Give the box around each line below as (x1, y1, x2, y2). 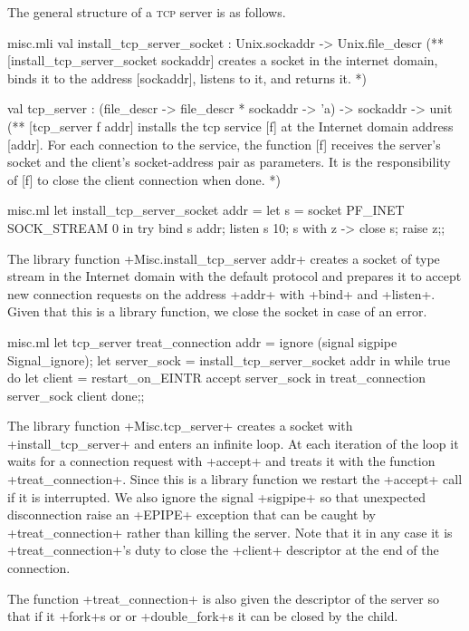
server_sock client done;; (7, 385, 145, 404)
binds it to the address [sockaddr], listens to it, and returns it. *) (7, 68, 367, 87)
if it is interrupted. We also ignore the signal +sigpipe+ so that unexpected (7, 487, 426, 506)
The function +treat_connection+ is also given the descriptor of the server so (7, 588, 439, 607)
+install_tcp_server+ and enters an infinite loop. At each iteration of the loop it (7, 433, 459, 452)
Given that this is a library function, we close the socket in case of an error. (7, 302, 427, 321)
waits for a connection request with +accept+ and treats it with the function (7, 451, 435, 471)
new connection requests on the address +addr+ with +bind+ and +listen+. (7, 284, 435, 303)
